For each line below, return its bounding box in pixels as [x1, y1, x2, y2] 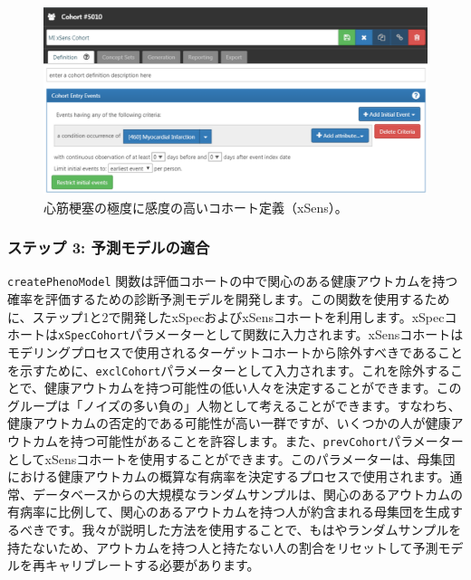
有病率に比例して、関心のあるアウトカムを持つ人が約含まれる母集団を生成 [7, 502, 450, 521]
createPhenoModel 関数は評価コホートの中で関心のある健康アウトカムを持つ [7, 271, 458, 290]
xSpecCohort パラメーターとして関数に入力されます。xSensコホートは [58, 325, 464, 344]
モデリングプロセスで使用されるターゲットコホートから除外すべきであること [7, 342, 463, 361]
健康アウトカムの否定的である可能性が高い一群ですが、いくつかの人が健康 [7, 414, 451, 433]
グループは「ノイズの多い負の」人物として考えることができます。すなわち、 [7, 395, 461, 414]
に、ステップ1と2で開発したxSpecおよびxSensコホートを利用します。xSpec [7, 307, 445, 326]
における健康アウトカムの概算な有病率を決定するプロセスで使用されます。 [7, 467, 450, 486]
